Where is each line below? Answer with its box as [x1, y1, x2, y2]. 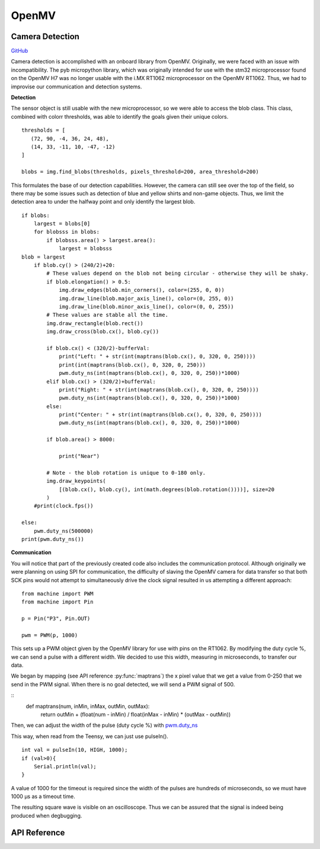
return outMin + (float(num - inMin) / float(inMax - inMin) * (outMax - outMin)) [40, 711, 231, 718]
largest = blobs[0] [33, 220, 91, 227]
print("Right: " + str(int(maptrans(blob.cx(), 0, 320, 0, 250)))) [59, 386, 259, 393]
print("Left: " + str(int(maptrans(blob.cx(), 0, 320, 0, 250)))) [59, 353, 256, 360]
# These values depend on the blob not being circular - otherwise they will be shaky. [46, 270, 309, 277]
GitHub [11, 47, 28, 55]
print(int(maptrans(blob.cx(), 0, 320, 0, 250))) [59, 361, 206, 368]
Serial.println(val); [33, 763, 97, 769]
